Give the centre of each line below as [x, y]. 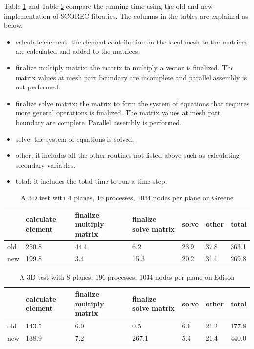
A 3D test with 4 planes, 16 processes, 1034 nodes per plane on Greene [127, 197]
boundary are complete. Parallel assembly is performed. [98, 122]
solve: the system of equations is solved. [75, 139]
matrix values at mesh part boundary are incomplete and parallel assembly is [131, 77]
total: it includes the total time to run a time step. [91, 181]
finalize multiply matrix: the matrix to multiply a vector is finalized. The [125, 67]
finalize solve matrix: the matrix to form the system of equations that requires [132, 103]
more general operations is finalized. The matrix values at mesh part [118, 113]
